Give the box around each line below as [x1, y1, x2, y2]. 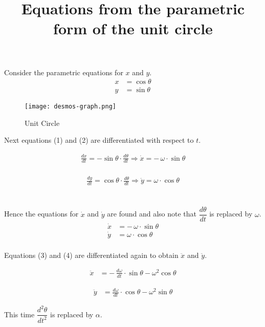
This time [4, 309, 35, 319]
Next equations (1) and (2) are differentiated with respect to [4, 135, 194, 145]
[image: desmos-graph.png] [25, 103, 116, 111]
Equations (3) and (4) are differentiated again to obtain [4, 249, 179, 260]
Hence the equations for [4, 208, 79, 219]
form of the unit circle [53, 18, 213, 39]
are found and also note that [107, 208, 197, 219]
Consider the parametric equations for [4, 67, 123, 77]
